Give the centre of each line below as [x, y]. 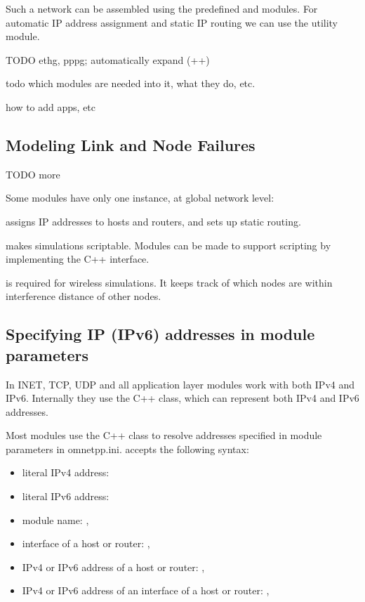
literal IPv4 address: [66, 472]
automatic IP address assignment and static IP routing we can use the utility [172, 22]
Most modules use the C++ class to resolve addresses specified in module [164, 435]
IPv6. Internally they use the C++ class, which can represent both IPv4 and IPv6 [182, 398]
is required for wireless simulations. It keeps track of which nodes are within [169, 282]
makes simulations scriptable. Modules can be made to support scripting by [168, 245]
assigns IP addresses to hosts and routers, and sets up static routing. [153, 221]
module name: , [55, 519]
